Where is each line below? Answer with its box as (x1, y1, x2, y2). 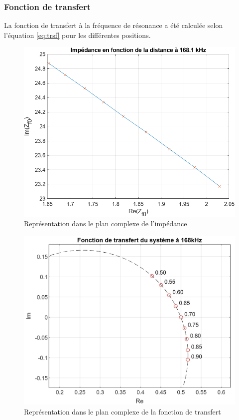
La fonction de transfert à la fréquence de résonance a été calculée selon (4, 20, 223, 30)
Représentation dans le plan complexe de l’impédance (24, 218, 187, 229)
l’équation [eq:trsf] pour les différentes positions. (4, 29, 151, 40)
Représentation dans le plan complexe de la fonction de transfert (24, 406, 221, 417)
